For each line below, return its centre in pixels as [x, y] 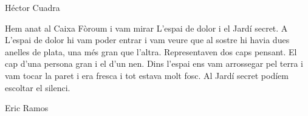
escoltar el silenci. [38, 87]
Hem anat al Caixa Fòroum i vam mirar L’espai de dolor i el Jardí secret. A [146, 28]
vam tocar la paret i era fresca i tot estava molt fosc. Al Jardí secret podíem [147, 75]
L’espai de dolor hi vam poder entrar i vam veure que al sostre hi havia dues [147, 40]
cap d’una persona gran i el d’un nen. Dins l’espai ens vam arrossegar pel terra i [154, 63]
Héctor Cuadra [33, 7]
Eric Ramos [27, 108]
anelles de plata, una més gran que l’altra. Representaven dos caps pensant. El [151, 51]
